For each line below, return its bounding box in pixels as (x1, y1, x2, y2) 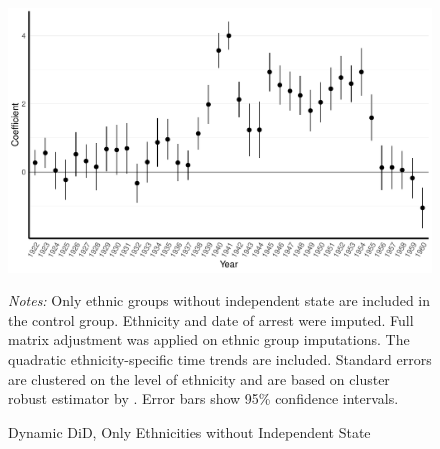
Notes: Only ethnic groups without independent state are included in (8, 290, 431, 311)
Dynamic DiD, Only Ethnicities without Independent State (8, 421, 371, 442)
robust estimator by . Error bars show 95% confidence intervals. (8, 388, 399, 409)
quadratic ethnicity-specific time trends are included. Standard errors (8, 348, 432, 369)
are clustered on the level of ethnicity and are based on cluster (8, 368, 390, 389)
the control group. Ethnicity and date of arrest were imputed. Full (8, 309, 414, 330)
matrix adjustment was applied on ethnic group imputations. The (8, 329, 410, 350)
